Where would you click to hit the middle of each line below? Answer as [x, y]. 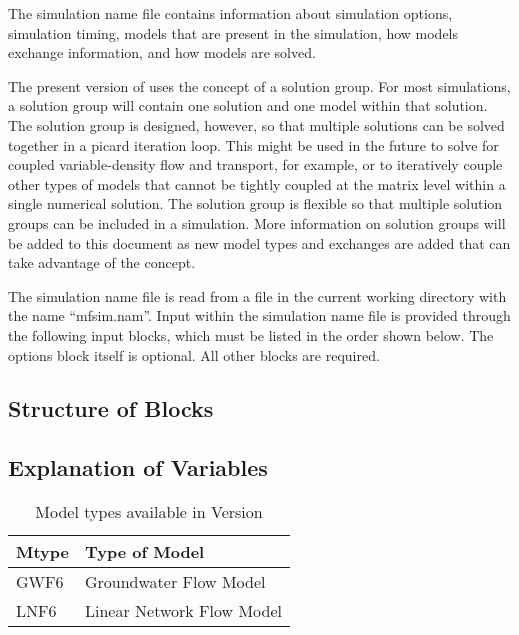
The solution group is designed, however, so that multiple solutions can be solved [256, 124]
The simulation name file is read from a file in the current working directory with [257, 295]
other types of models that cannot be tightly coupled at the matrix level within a [257, 183]
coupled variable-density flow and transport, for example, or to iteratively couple [255, 164]
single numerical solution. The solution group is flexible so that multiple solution [255, 203]
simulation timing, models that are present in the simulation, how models [233, 32]
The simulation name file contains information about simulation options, [230, 13]
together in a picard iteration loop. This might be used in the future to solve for [253, 144]
